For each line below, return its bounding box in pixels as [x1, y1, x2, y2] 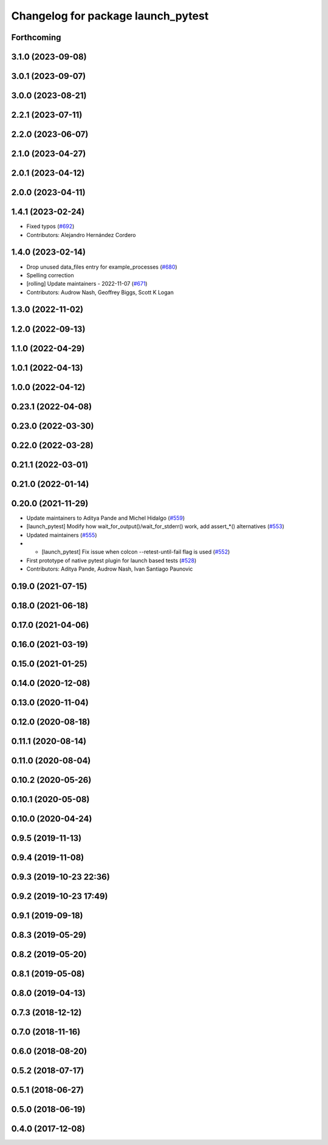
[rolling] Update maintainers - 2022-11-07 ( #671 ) [26, 280, 148, 287]
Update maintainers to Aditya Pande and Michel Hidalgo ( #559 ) [26, 514, 185, 521]
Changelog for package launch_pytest [11, 9, 209, 22]
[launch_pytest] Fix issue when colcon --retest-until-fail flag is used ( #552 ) [41, 548, 230, 555]
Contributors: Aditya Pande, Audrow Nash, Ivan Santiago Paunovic [26, 565, 193, 572]
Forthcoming [11, 32, 61, 43]
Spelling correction [26, 271, 74, 279]
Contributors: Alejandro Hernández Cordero [26, 231, 136, 238]
